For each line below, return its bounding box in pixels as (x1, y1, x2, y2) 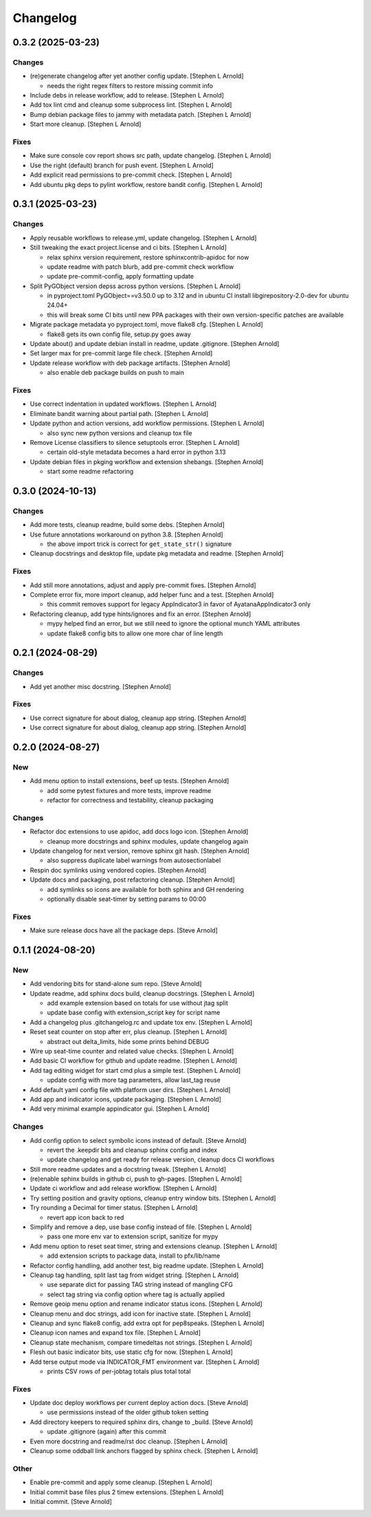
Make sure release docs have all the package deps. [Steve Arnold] (30, 926, 218, 935)
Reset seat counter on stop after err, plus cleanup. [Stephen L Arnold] (30, 1028, 227, 1036)
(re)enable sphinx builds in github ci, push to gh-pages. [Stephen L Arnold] (30, 1175, 243, 1183)
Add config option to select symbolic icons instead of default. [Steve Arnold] (30, 1136, 247, 1144)
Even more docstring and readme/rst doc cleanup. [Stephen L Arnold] (30, 1437, 228, 1445)
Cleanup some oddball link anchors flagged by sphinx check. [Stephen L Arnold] (30, 1446, 258, 1454)
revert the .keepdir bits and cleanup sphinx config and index (47, 1146, 218, 1154)
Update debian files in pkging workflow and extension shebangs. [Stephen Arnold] (30, 457, 264, 466)
